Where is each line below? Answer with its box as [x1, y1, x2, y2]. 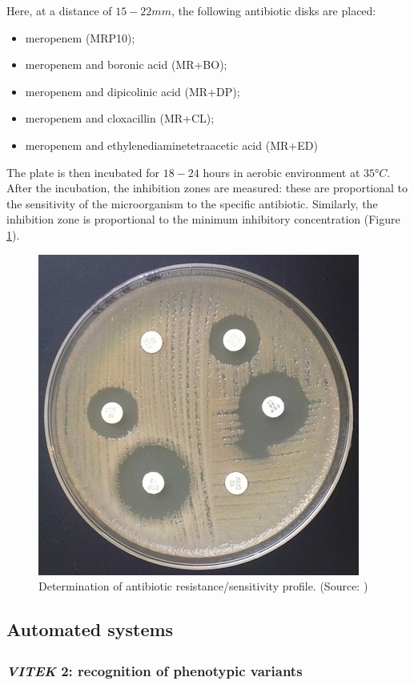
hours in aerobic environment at [203, 163, 360, 180]
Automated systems [6, 617, 174, 642]
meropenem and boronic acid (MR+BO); [25, 56, 227, 73]
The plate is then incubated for [6, 163, 160, 180]
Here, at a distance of [6, 2, 112, 18]
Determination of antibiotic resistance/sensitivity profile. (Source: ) [38, 578, 368, 594]
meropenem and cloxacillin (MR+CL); [25, 110, 215, 127]
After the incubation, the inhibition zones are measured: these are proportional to [6, 179, 408, 196]
